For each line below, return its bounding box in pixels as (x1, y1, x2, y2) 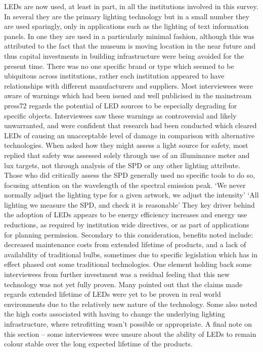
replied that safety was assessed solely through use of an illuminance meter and (4, 149, 250, 160)
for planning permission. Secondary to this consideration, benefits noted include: (4, 229, 253, 240)
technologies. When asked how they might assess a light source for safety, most (4, 140, 248, 150)
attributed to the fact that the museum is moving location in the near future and (4, 41, 256, 51)
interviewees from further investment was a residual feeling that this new (4, 269, 230, 280)
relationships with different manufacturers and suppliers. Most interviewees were (4, 80, 253, 91)
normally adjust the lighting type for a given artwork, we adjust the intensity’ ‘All (4, 189, 259, 200)
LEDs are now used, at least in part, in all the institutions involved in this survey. (4, 1, 258, 11)
